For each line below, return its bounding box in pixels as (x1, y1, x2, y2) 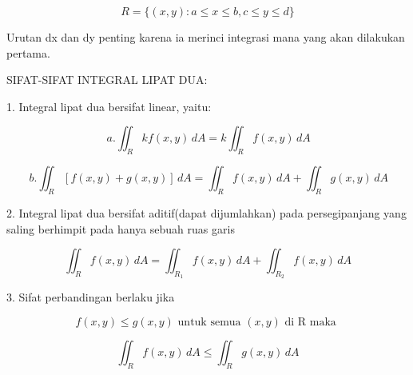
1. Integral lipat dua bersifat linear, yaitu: (6, 98, 212, 114)
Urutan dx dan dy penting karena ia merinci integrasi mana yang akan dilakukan (6, 29, 405, 45)
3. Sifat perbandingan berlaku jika (6, 289, 175, 305)
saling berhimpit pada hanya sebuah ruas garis (6, 220, 235, 237)
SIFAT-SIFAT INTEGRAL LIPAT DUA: (6, 71, 208, 88)
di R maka (284, 316, 336, 328)
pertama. (6, 44, 50, 61)
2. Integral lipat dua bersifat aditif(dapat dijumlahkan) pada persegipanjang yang (6, 204, 407, 221)
